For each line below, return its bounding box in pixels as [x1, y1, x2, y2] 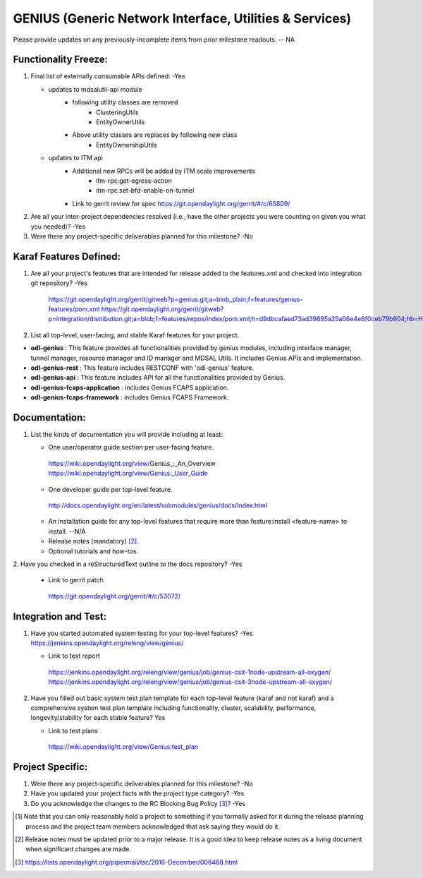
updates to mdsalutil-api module [48, 85, 142, 93]
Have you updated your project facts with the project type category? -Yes [30, 789, 245, 798]
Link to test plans [48, 726, 98, 735]
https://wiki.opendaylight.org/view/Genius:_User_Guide [48, 469, 208, 478]
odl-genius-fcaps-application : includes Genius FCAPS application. [30, 383, 229, 392]
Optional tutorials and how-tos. [48, 547, 139, 555]
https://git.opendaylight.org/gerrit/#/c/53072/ [48, 591, 181, 600]
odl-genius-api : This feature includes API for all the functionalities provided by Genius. [30, 373, 286, 382]
